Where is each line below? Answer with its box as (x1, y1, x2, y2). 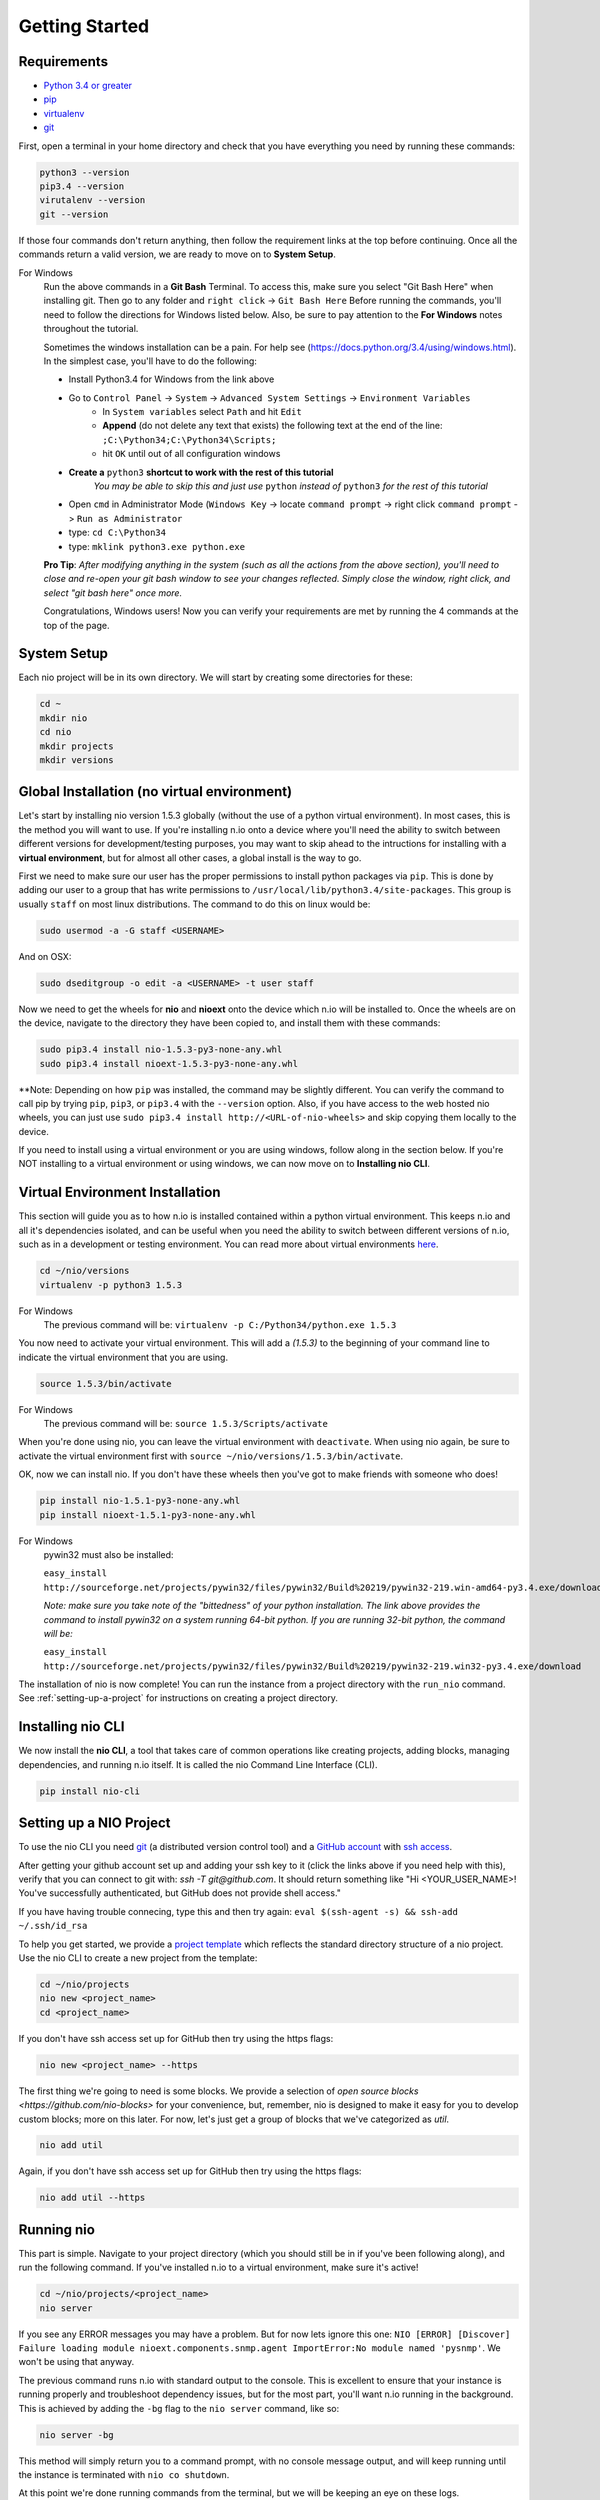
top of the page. (43, 619, 110, 631)
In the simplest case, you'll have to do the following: (43, 355, 257, 367)
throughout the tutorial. (43, 323, 139, 335)
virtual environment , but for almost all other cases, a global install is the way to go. (18, 851, 362, 864)
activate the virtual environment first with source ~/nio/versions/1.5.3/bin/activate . (18, 1450, 404, 1462)
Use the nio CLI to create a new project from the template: (18, 1952, 258, 1964)
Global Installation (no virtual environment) (18, 783, 293, 800)
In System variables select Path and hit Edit (102, 406, 302, 418)
